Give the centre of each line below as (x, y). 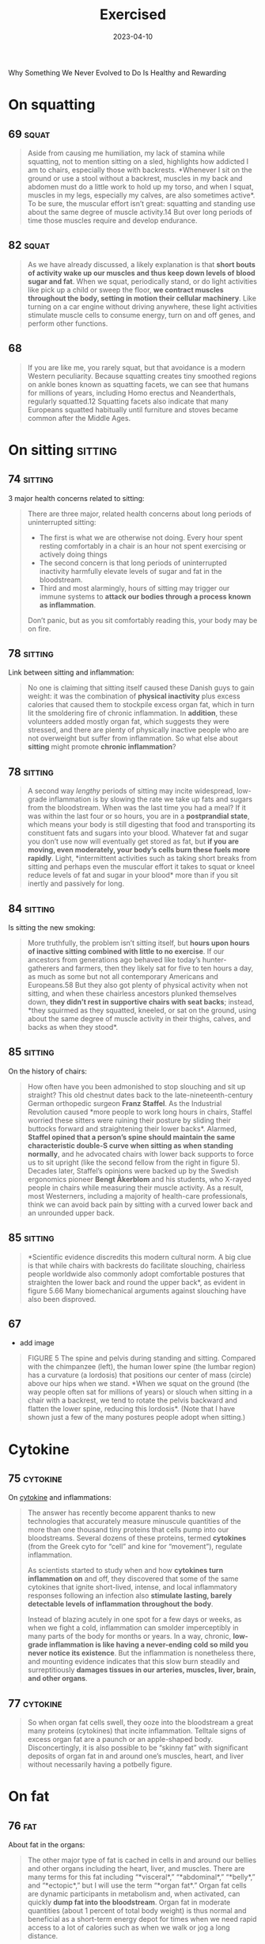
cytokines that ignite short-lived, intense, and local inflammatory (132, 1587)
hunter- (214, 960)
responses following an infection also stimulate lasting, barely (130, 1596)
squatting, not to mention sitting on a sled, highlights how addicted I (138, 161)
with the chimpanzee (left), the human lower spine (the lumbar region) (142, 1367)
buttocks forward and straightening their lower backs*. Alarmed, (132, 1128)
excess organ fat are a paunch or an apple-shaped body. (120, 1739)
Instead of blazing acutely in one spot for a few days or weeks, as (134, 1620)
